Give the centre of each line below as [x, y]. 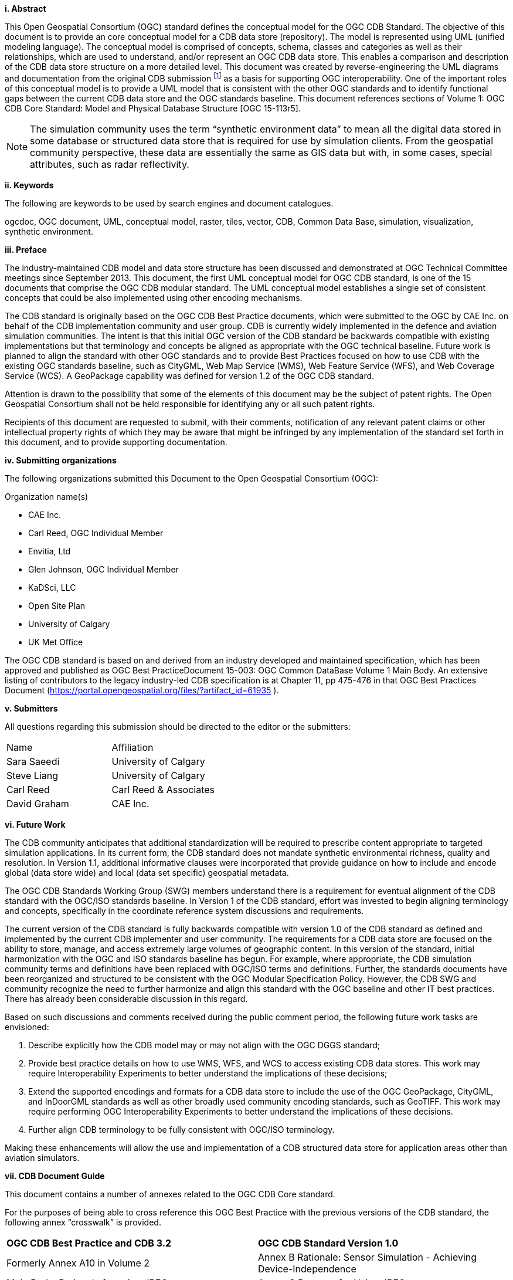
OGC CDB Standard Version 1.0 [328, 1243]
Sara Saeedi [33, 761]
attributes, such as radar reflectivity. [110, 164]
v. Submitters [31, 708]
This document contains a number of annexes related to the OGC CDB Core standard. [170, 1194]
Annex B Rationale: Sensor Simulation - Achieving [368, 1257]
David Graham [38, 803]
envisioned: [27, 1027]
